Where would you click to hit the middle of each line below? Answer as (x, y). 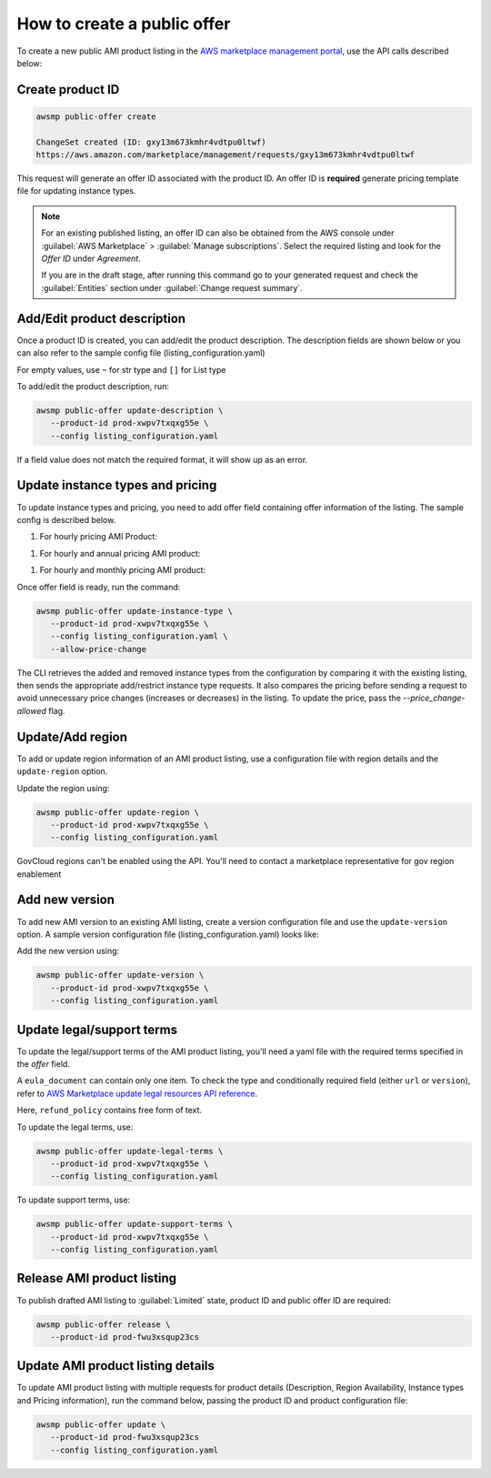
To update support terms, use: (74, 1200)
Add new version (66, 900)
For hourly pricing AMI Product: (99, 537)
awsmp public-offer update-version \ (120, 975)
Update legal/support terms (97, 1029)
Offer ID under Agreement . (91, 258)
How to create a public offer (124, 24)
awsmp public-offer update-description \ (130, 410)
